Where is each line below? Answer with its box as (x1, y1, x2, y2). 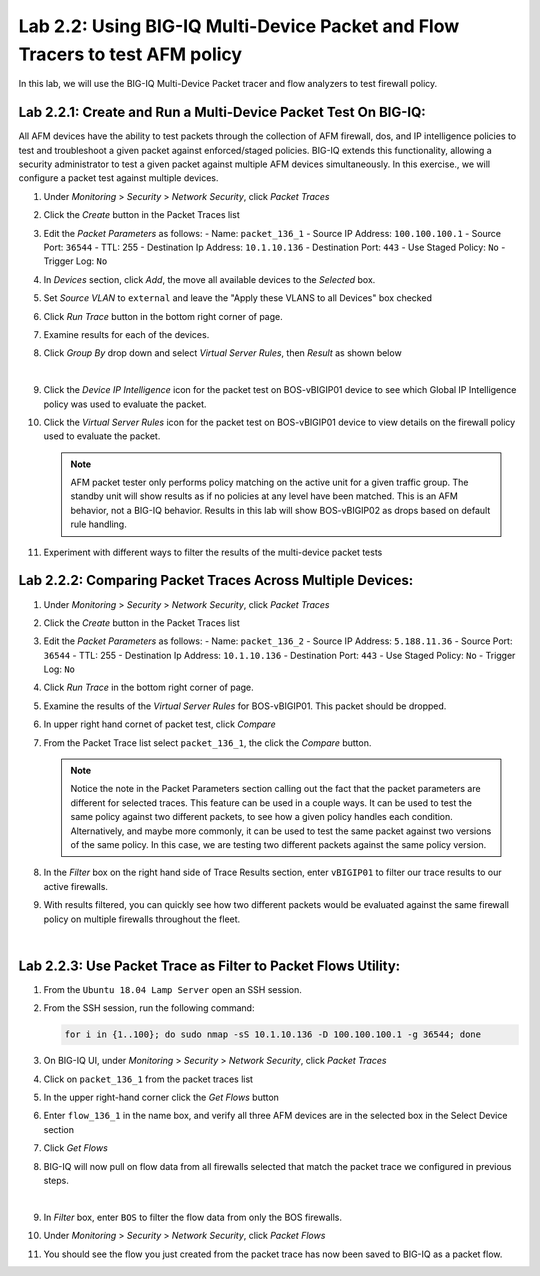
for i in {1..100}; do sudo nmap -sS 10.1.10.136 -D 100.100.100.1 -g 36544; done (64, 1029, 482, 1040)
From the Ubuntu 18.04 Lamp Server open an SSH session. (43, 983, 302, 995)
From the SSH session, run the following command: (43, 1002, 255, 1014)
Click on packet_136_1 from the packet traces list (43, 1073, 254, 1085)
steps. (43, 1174, 69, 1186)
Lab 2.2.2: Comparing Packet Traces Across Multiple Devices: (18, 572, 414, 589)
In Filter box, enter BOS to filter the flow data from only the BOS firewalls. (43, 1211, 342, 1223)
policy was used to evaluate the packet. (43, 398, 207, 410)
